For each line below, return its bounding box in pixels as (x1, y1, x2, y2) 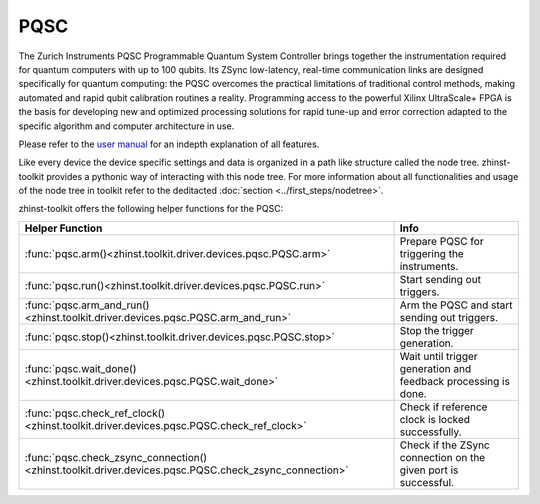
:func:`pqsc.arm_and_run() (24, 298, 150, 312)
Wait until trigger (399, 349, 479, 363)
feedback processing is (399, 374, 510, 388)
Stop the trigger (399, 323, 474, 337)
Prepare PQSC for (399, 234, 484, 248)
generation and (399, 361, 472, 375)
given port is (399, 463, 459, 477)
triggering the (399, 246, 464, 260)
